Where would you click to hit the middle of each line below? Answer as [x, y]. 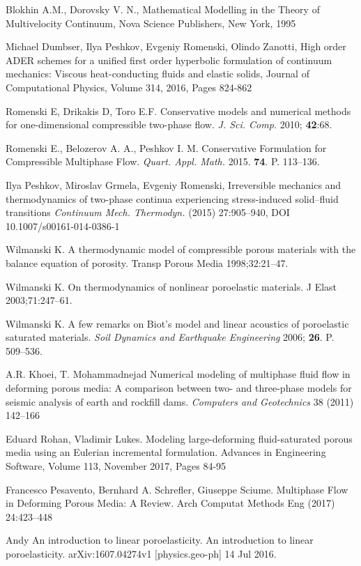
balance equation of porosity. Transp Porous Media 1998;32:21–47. [147, 262]
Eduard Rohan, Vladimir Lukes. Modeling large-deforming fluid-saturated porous [179, 438]
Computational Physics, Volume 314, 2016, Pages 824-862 [129, 87]
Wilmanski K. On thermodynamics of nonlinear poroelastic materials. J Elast [171, 286]
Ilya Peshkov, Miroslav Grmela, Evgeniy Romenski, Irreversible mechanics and [174, 184]
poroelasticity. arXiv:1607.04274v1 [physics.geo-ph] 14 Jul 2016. [141, 553]
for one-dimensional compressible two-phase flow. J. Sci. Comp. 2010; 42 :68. [169, 124]
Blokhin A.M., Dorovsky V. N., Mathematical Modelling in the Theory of [163, 9]
